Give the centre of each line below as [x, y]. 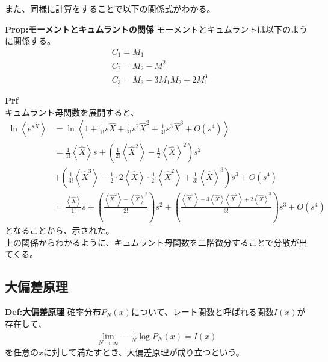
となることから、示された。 [60, 230]
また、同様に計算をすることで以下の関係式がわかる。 [110, 8]
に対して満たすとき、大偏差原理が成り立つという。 [144, 352]
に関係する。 [30, 41]
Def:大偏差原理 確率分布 [53, 312]
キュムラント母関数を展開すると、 [72, 112]
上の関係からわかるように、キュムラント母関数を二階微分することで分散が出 [156, 242]
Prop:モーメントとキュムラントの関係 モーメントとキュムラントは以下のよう [156, 29]
